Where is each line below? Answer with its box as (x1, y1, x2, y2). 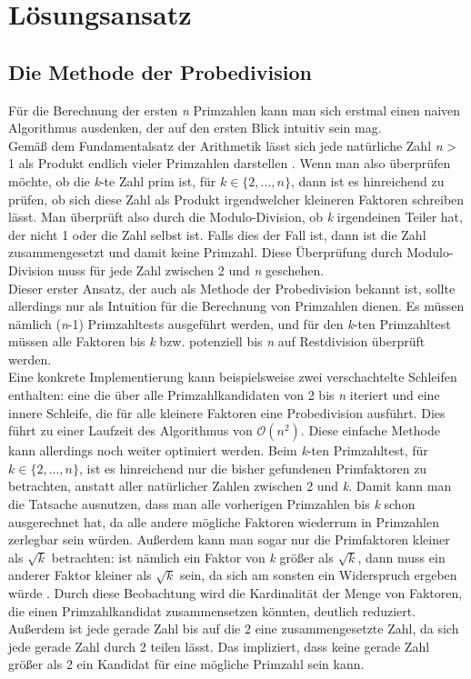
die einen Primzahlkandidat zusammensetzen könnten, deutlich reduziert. (8, 601, 416, 620)
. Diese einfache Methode (300, 421, 440, 440)
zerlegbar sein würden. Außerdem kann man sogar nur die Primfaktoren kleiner (8, 530, 450, 549)
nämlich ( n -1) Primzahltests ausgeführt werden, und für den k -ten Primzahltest (8, 314, 451, 333)
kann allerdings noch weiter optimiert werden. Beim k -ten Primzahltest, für (8, 441, 428, 460)
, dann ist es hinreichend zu (290, 171, 445, 190)
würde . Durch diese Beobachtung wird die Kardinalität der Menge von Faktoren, (8, 584, 463, 603)
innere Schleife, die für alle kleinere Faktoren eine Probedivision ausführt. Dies (8, 403, 446, 422)
